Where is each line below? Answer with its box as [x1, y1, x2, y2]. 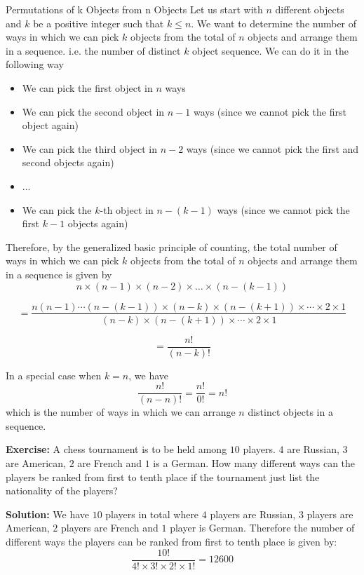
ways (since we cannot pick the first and [186, 141, 359, 156]
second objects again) [22, 155, 114, 170]
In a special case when [6, 367, 102, 382]
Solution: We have [6, 506, 89, 521]
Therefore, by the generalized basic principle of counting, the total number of [6, 239, 337, 254]
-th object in [100, 202, 154, 217]
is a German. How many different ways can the [153, 456, 356, 471]
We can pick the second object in [22, 104, 165, 119]
